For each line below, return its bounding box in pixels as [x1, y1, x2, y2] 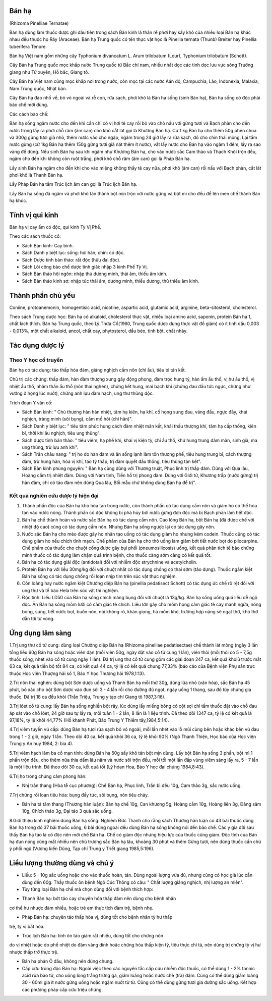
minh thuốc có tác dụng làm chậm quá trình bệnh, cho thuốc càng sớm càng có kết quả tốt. [22, 552, 212, 558]
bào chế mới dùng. [9, 101, 48, 108]
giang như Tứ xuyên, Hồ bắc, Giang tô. [9, 69, 89, 75]
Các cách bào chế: [9, 111, 49, 117]
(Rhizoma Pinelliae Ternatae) [9, 20, 69, 26]
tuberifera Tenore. [9, 43, 47, 49]
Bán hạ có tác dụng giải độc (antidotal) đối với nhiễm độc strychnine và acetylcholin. [22, 559, 197, 565]
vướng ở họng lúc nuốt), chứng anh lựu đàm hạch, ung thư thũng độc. [9, 390, 154, 396]
